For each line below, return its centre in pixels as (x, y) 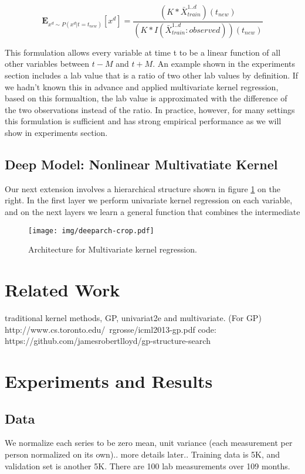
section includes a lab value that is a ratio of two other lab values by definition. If (152, 75)
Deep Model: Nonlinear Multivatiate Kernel (141, 164)
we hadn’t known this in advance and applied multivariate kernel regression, (142, 86)
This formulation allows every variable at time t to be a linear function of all (143, 52)
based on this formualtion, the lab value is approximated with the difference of (146, 98)
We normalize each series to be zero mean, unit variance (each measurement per (149, 443)
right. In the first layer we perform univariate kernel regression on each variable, (149, 200)
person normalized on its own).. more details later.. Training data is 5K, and (143, 454)
